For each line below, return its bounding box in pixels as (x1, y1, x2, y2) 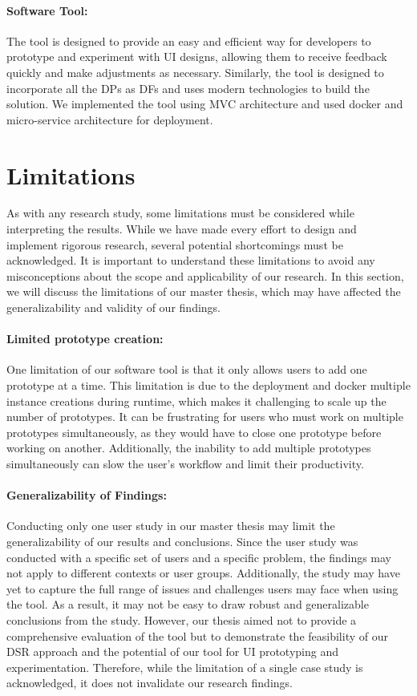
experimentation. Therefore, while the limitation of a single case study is (6, 658, 363, 675)
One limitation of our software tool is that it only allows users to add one (6, 361, 367, 378)
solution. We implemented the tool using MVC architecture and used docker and (6, 95, 403, 112)
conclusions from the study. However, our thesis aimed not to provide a (6, 611, 357, 628)
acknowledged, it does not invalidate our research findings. (6, 674, 293, 691)
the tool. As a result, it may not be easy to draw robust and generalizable (6, 596, 369, 613)
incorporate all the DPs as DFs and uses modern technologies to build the (6, 79, 370, 96)
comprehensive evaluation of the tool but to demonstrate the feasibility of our (6, 627, 388, 644)
